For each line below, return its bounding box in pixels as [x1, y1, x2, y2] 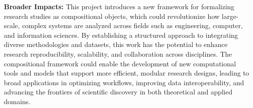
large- [221, 11, 239, 21]
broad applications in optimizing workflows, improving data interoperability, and [4, 77, 244, 87]
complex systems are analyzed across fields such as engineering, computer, [22, 20, 243, 31]
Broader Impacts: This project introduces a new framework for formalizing [4, 1, 235, 11]
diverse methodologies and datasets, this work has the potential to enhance [4, 39, 228, 49]
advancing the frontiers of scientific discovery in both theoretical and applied [4, 87, 233, 97]
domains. [4, 96, 31, 106]
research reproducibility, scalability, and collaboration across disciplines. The [4, 48, 232, 59]
